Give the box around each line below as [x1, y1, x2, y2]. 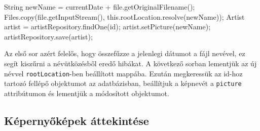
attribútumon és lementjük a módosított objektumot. [4, 88, 169, 98]
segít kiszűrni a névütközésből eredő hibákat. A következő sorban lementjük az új [4, 58, 257, 68]
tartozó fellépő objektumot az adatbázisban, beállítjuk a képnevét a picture [4, 78, 242, 89]
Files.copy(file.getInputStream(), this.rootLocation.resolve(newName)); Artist [4, 11, 245, 22]
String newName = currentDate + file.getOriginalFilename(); [4, 2, 195, 12]
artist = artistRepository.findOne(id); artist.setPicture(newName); [4, 21, 211, 32]
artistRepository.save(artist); [4, 31, 93, 41]
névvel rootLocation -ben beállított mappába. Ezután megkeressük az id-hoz [4, 68, 243, 78]
